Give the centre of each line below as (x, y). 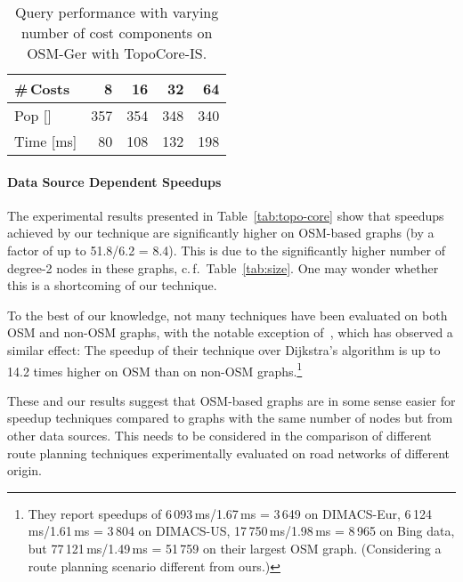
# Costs (42, 89)
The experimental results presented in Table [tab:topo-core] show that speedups (226, 215)
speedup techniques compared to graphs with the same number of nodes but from (230, 418)
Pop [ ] (33, 115)
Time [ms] (46, 141)
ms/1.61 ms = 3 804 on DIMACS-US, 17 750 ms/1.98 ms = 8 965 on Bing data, (241, 531)
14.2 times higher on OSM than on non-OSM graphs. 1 (155, 369)
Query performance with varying (117, 12)
